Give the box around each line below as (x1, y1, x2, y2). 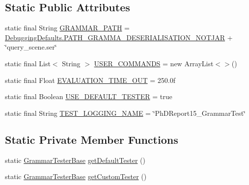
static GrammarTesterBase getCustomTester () (5, 171, 147, 182)
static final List (5, 58, 51, 68)
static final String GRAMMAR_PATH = (5, 23, 130, 33)
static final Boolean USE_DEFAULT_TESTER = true (5, 91, 172, 102)
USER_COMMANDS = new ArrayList (94, 58, 214, 68)
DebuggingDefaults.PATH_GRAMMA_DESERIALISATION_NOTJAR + (5, 32, 233, 42)
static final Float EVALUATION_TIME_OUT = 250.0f (5, 75, 176, 85)
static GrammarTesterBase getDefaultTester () (5, 155, 145, 165)
